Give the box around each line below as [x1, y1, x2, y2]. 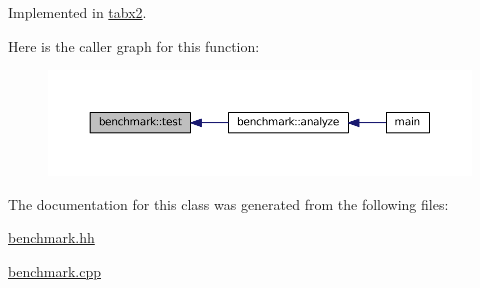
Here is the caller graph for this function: [8, 35, 260, 56]
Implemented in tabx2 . [8, 2, 147, 22]
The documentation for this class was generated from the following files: [8, 193, 449, 214]
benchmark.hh [8, 227, 95, 248]
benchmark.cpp [8, 260, 102, 281]
